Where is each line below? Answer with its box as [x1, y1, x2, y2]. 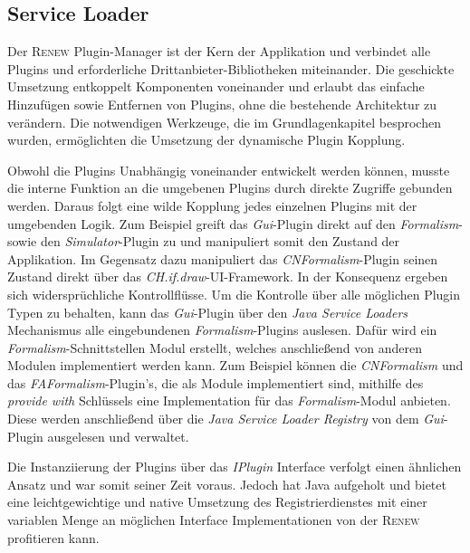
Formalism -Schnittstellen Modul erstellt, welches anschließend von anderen [7, 338, 422, 357]
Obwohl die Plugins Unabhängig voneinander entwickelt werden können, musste [7, 160, 450, 179]
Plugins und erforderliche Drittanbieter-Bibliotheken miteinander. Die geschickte [7, 59, 455, 78]
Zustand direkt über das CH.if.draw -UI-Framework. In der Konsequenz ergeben [7, 267, 448, 286]
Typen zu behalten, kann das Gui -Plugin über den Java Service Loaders [7, 302, 408, 321]
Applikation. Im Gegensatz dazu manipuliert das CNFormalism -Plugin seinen [7, 249, 438, 268]
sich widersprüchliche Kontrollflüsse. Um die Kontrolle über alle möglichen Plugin [7, 284, 461, 303]
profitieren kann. [7, 528, 100, 547]
